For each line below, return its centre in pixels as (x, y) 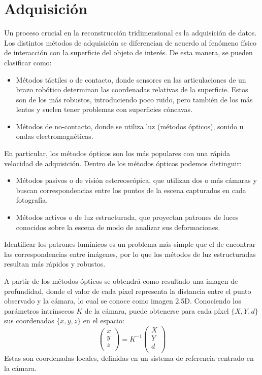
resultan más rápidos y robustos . (55, 264)
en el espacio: (104, 321)
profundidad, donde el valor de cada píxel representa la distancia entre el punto (128, 291)
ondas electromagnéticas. (55, 136)
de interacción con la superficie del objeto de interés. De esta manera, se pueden (128, 52)
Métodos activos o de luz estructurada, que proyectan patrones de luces (127, 217)
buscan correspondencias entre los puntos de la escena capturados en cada (131, 190)
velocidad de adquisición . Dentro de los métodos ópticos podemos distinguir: (123, 163)
